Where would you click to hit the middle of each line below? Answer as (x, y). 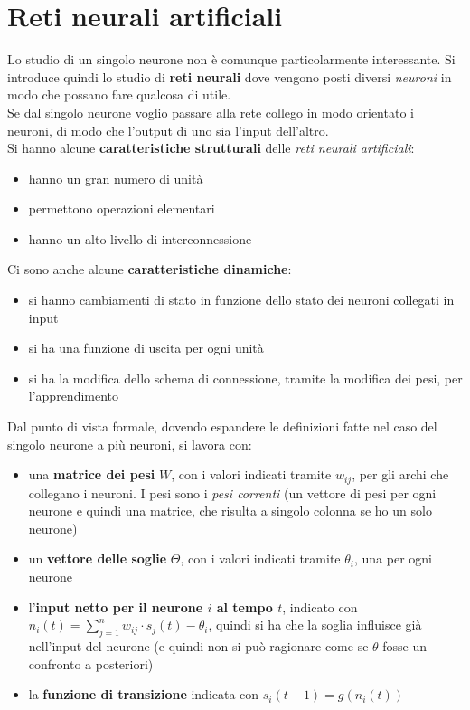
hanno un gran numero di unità (116, 178)
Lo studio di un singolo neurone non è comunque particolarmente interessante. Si (231, 59)
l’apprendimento (74, 396)
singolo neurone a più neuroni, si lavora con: (130, 444)
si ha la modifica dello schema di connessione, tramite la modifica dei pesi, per (245, 378)
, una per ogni (393, 559)
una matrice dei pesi (92, 474)
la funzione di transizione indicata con (144, 694)
